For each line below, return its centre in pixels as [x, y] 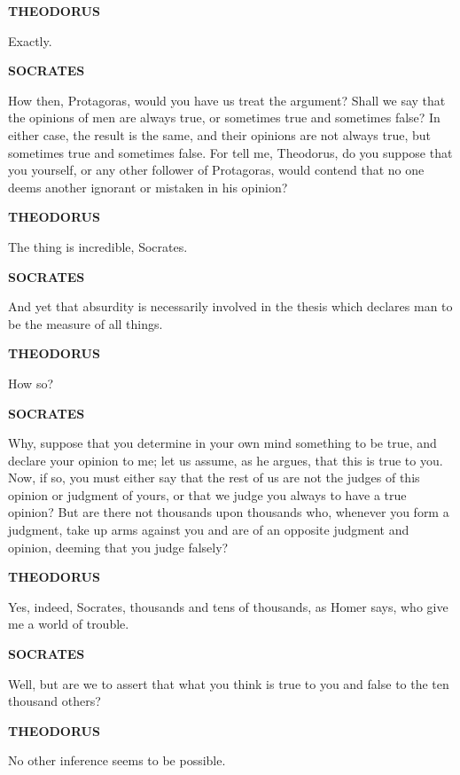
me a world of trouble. [69, 624]
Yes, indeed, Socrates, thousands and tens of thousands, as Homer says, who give [228, 606]
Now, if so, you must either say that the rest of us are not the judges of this [214, 478]
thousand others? [55, 701]
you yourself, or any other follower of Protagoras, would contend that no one [216, 170]
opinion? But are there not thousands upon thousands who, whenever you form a [229, 512]
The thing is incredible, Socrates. [98, 246]
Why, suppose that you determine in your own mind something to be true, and [222, 443]
